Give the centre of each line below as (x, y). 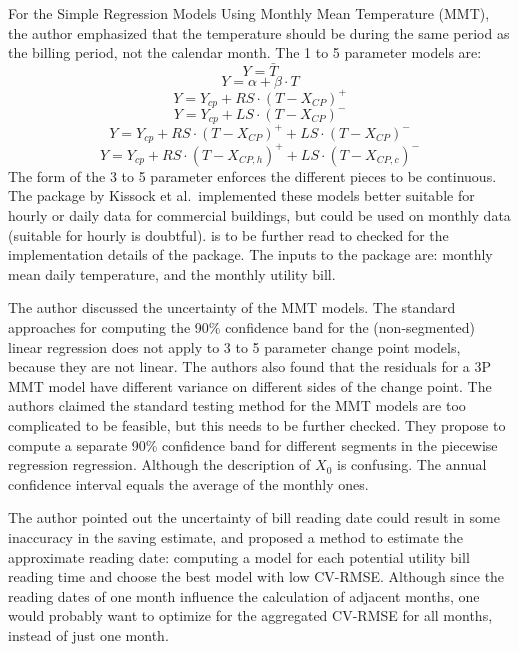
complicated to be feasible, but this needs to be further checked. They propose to (257, 424)
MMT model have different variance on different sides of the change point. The (250, 385)
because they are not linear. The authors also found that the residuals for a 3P (250, 366)
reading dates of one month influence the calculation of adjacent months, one (244, 595)
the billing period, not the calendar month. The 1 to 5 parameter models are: (245, 52)
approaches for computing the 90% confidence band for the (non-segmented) (241, 327)
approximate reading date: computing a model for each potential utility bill (239, 556)
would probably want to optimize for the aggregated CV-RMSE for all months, (250, 615)
